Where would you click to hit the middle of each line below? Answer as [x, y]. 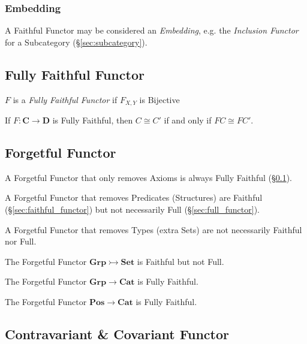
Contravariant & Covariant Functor [117, 334]
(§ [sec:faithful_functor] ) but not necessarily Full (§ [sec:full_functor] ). [132, 209]
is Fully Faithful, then [93, 120]
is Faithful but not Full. [180, 261]
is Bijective [159, 99]
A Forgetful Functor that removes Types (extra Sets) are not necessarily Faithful [153, 229]
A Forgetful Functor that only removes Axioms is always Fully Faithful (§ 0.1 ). [148, 177]
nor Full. [21, 241]
